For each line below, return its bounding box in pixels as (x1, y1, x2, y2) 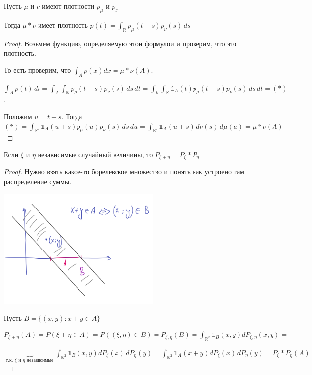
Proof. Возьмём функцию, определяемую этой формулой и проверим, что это (4, 38, 237, 48)
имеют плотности (42, 1, 95, 11)
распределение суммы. (4, 176, 72, 186)
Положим (4, 111, 32, 121)
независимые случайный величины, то (38, 149, 153, 159)
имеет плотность (38, 19, 88, 30)
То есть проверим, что (4, 64, 71, 75)
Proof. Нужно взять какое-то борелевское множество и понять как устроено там (4, 167, 244, 177)
